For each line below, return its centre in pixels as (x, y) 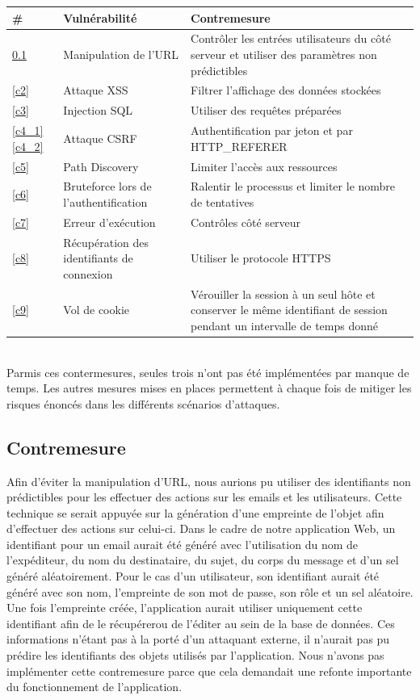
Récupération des (106, 242)
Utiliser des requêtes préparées (266, 110)
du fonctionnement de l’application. (94, 687)
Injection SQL (98, 110)
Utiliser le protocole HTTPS (261, 258)
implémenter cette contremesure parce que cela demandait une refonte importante (209, 671)
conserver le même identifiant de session (289, 310)
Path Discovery (101, 166)
